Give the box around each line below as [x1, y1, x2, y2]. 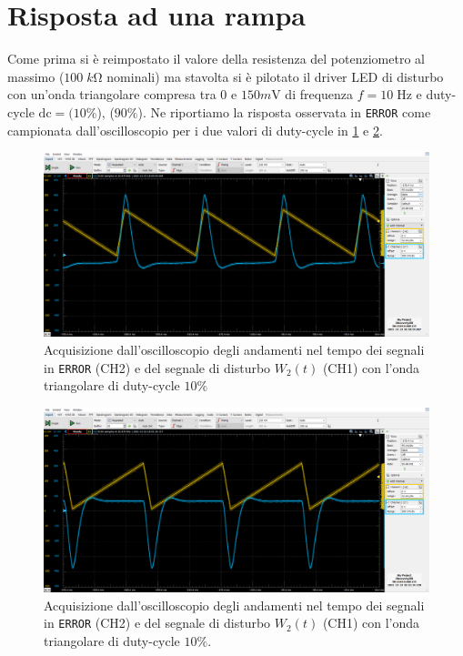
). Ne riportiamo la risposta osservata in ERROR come [137, 102, 431, 121]
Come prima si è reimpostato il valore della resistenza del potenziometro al [7, 49, 425, 68]
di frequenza [285, 85, 354, 104]
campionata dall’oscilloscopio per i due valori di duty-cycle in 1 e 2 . [7, 120, 383, 139]
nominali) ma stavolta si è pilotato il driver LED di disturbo [106, 66, 444, 86]
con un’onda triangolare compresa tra [7, 85, 216, 104]
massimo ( [7, 66, 65, 86]
